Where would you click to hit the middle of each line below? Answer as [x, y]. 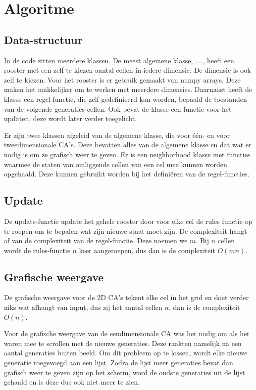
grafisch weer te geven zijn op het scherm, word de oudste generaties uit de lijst [125, 372]
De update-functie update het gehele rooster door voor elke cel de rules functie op [128, 221]
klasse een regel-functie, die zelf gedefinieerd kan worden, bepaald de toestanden [126, 99]
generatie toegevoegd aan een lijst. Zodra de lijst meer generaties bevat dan [119, 363]
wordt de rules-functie [37, 250]
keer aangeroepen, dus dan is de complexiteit [147, 250]
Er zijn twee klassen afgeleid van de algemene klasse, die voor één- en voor [117, 135]
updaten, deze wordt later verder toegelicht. [71, 118]
